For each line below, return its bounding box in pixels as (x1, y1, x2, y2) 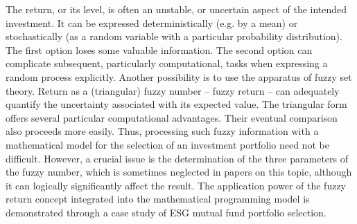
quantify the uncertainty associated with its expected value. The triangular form (6, 97, 347, 111)
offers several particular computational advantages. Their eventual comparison (6, 110, 338, 124)
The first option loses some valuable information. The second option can (6, 42, 313, 57)
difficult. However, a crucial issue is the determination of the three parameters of (6, 151, 349, 165)
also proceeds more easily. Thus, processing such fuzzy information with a (6, 124, 319, 138)
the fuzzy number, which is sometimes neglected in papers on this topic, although (6, 165, 352, 179)
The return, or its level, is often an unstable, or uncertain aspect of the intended (6, 2, 347, 16)
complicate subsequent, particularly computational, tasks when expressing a (6, 56, 328, 71)
